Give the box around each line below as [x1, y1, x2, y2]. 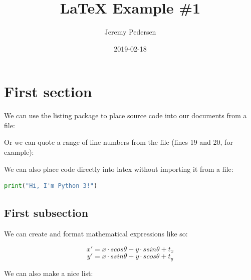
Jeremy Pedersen [104, 27, 156, 37]
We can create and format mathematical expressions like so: [4, 228, 188, 239]
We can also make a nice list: [4, 267, 93, 278]
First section [4, 81, 92, 102]
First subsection [4, 205, 89, 220]
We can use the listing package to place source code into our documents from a [4, 110, 247, 121]
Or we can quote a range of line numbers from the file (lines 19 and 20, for [4, 137, 233, 147]
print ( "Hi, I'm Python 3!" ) [4, 182, 98, 190]
